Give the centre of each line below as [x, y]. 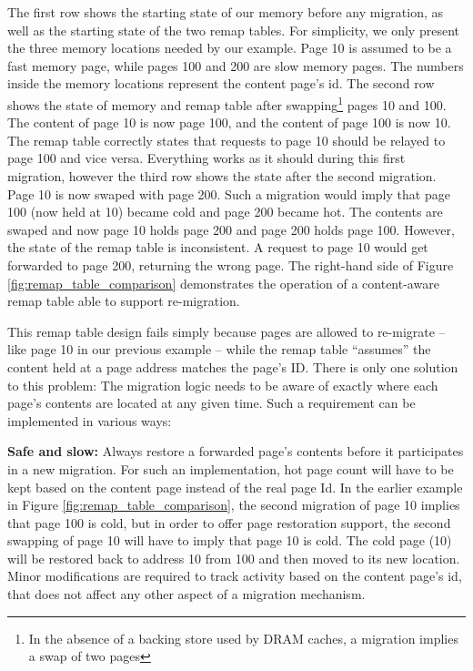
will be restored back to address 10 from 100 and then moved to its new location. [234, 558]
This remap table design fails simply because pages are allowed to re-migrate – [226, 331]
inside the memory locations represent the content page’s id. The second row [221, 83]
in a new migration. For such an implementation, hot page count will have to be [231, 468]
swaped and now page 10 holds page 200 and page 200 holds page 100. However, [231, 229]
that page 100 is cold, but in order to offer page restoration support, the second [229, 522]
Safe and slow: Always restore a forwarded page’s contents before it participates [236, 451]
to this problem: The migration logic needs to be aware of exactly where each [223, 385]
